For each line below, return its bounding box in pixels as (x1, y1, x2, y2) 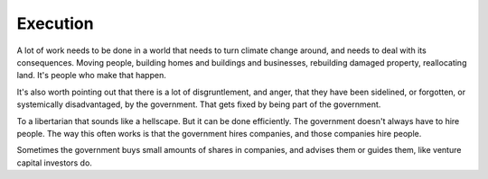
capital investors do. (16, 157, 92, 168)
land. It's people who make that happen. (16, 70, 166, 81)
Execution (16, 13, 94, 33)
